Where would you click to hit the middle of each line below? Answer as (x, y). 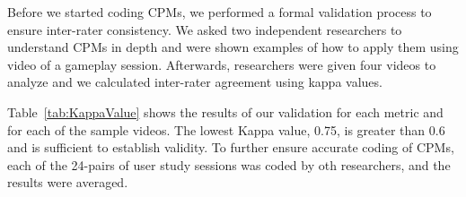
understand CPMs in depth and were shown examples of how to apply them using (233, 47)
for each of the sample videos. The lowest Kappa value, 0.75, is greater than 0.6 (226, 129)
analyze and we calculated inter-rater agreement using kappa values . (195, 82)
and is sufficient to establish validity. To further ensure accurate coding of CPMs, (231, 147)
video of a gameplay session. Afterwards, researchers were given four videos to (222, 64)
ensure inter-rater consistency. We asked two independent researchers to (205, 29)
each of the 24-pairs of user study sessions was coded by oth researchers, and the (229, 164)
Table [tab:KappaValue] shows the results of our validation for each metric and (225, 111)
